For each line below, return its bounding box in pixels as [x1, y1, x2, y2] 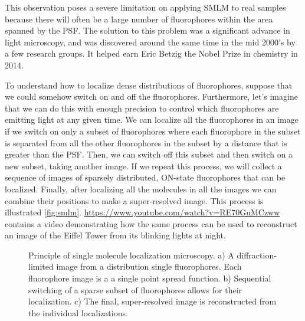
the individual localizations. [28, 306, 128, 319]
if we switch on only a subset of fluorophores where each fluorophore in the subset [5, 125, 301, 137]
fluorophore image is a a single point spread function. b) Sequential [28, 272, 271, 284]
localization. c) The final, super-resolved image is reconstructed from [28, 295, 277, 307]
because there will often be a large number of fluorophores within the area [5, 12, 273, 25]
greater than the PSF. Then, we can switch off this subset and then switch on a [5, 148, 293, 160]
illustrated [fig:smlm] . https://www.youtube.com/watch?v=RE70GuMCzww [5, 206, 280, 218]
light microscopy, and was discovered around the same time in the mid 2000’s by [5, 35, 296, 48]
